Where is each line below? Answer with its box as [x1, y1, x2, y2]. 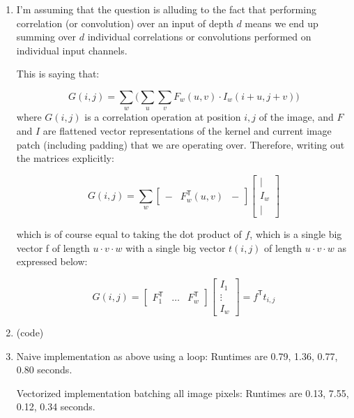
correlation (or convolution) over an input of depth [16, 15, 233, 30]
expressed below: [16, 254, 88, 269]
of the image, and [259, 110, 334, 124]
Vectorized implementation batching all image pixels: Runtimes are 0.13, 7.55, [16, 385, 349, 400]
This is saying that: [16, 66, 100, 81]
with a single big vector [125, 240, 226, 255]
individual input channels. [16, 43, 128, 57]
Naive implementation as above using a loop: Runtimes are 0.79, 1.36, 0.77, [16, 348, 338, 363]
